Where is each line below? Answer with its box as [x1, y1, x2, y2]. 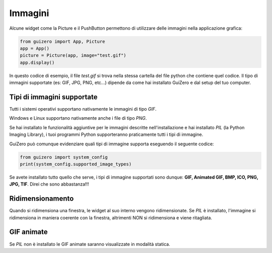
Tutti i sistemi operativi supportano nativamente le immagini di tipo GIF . [9, 106, 157, 112]
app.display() [20, 59, 55, 65]
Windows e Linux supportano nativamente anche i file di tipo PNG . [9, 115, 147, 121]
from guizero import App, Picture [20, 38, 105, 44]
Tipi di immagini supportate [9, 93, 98, 101]
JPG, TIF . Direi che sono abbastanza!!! [9, 181, 89, 187]
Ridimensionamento [9, 194, 74, 203]
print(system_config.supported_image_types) [20, 161, 132, 167]
